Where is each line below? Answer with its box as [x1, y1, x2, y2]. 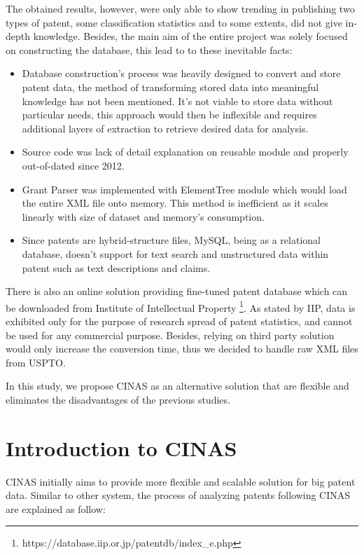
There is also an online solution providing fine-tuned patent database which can [6, 284, 348, 299]
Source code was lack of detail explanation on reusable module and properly [22, 144, 349, 159]
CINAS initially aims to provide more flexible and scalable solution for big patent [6, 474, 356, 488]
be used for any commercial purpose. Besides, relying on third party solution [6, 327, 335, 342]
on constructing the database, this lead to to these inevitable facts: [6, 42, 293, 57]
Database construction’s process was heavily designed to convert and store [22, 66, 341, 81]
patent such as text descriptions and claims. [22, 260, 211, 275]
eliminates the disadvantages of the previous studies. [6, 392, 230, 406]
